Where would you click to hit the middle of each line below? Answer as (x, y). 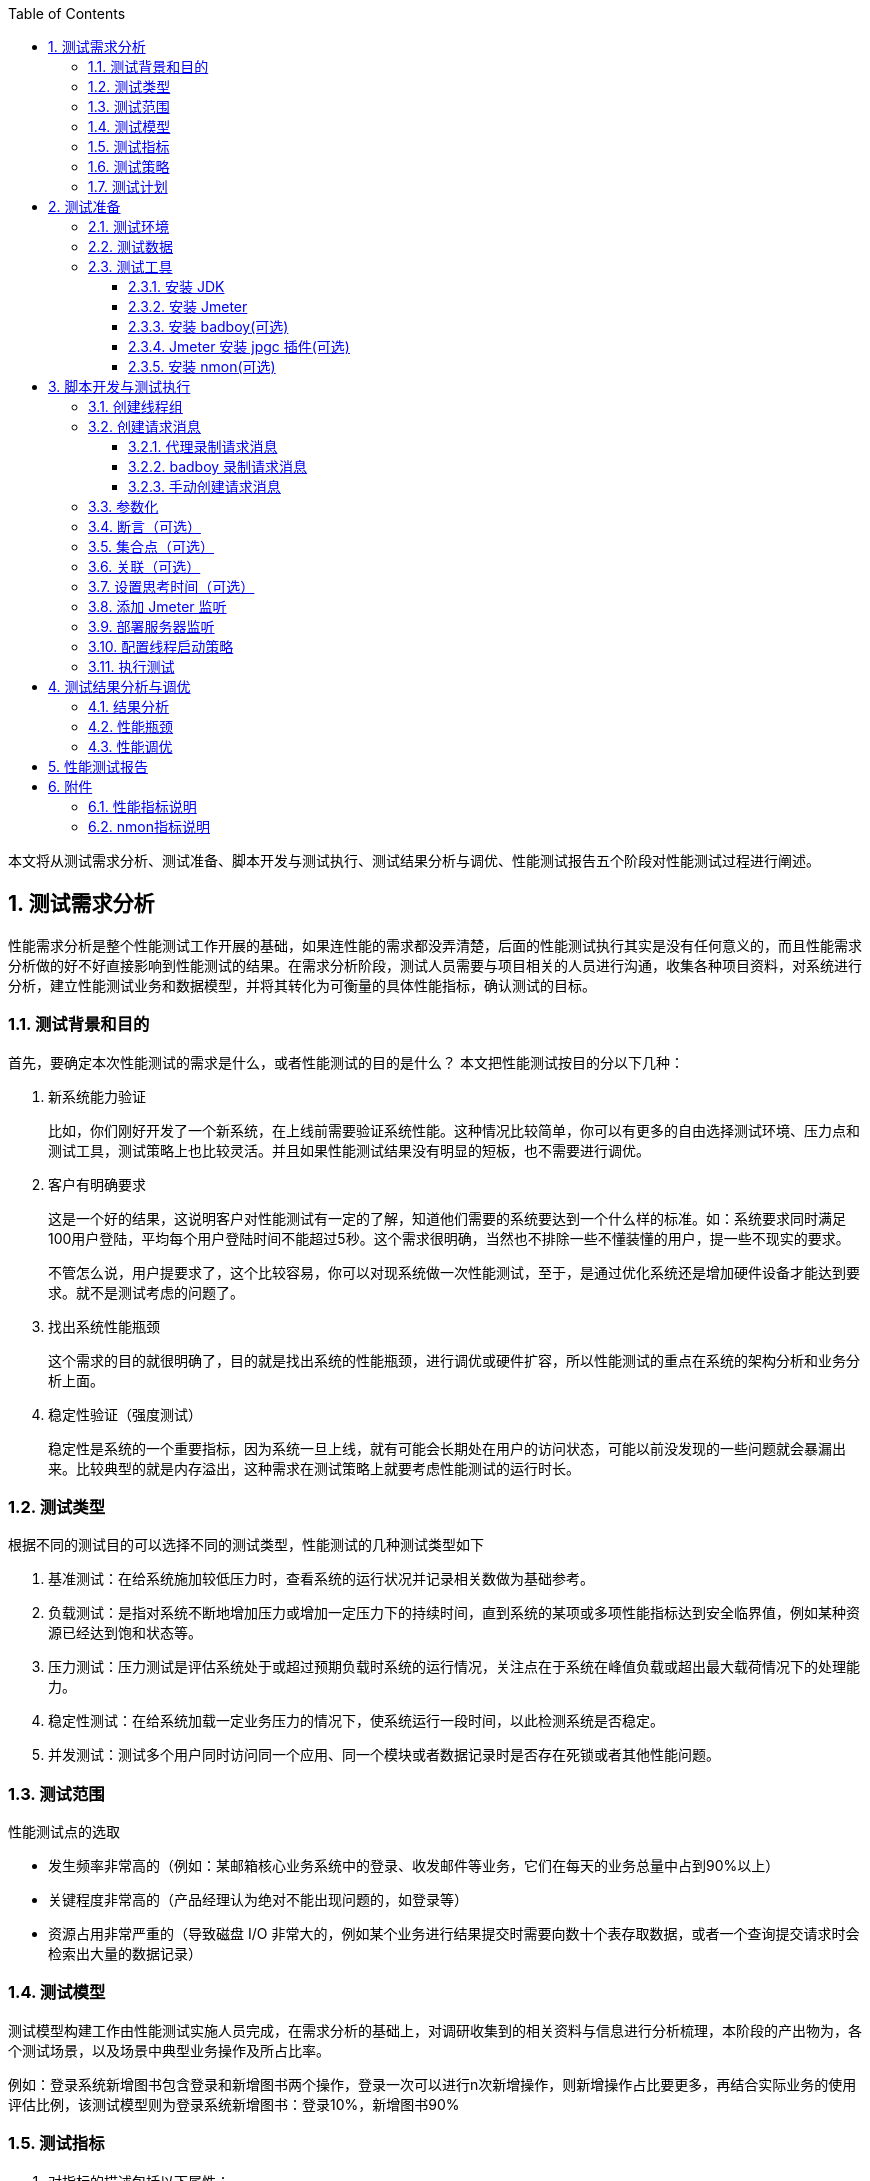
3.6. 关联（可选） (144, 566)
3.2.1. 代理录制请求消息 (203, 446)
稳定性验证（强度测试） (125, 1414)
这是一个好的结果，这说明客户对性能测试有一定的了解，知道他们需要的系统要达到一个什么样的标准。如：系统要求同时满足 (447, 1218)
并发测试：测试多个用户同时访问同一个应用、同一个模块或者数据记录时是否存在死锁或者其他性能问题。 (384, 1755)
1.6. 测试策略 (129, 166)
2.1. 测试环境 (129, 226)
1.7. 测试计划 (128, 186)
